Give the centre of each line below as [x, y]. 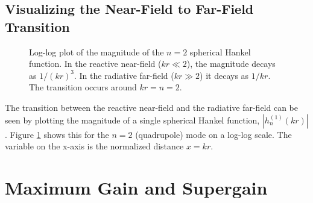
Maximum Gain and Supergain [136, 187]
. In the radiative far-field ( [124, 75]
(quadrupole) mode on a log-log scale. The [213, 134]
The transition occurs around [83, 87]
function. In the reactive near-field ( [95, 64]
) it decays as [224, 75]
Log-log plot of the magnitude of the [96, 52]
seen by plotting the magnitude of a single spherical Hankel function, [132, 120]
